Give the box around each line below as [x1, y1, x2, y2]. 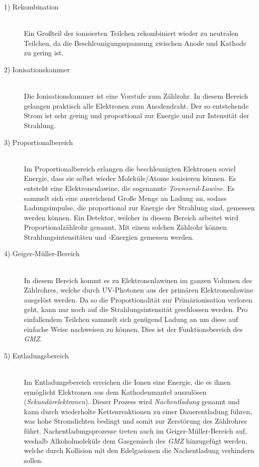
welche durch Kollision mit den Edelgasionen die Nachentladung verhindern [24, 445, 255, 456]
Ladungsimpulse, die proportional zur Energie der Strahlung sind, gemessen [24, 202, 255, 213]
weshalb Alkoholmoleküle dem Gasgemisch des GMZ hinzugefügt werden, [24, 435, 248, 446]
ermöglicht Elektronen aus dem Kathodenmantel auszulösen [24, 386, 207, 397]
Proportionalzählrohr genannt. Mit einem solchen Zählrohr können [24, 222, 227, 232]
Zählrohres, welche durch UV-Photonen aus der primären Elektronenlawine [24, 285, 254, 295]
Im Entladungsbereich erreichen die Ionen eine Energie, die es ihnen [24, 377, 231, 387]
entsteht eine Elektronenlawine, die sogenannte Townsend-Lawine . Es [24, 182, 235, 193]
